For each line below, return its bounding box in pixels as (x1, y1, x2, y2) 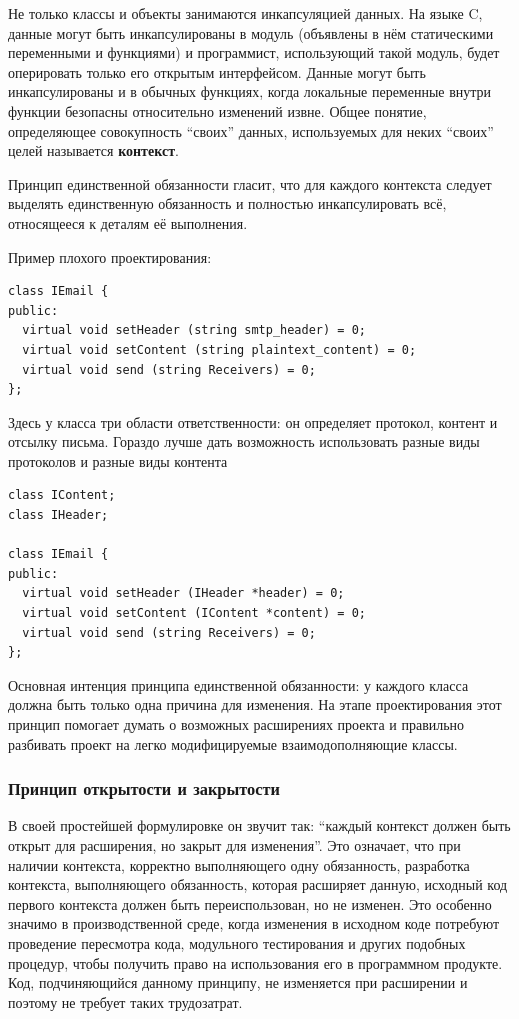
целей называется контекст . (8, 140, 179, 161)
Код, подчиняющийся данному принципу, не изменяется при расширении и (8, 972, 468, 993)
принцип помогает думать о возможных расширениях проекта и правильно (8, 714, 465, 734)
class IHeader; (8, 508, 109, 523)
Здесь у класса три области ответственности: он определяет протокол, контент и (8, 411, 498, 432)
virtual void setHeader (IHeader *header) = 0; (22, 586, 345, 601)
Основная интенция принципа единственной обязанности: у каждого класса (8, 674, 469, 695)
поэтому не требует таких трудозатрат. (8, 991, 243, 1012)
